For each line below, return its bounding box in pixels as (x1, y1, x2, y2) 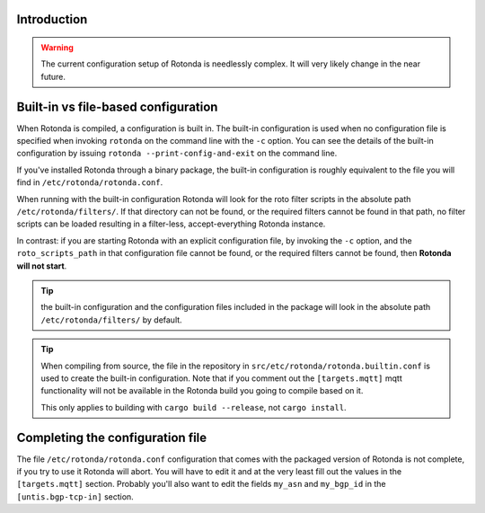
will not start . (16, 261, 67, 271)
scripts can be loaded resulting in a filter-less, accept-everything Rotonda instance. (16, 218, 326, 229)
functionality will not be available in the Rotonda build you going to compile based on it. (40, 385, 364, 396)
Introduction (16, 12, 88, 27)
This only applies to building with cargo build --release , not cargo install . (40, 402, 347, 412)
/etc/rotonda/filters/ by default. (40, 314, 183, 325)
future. (40, 71, 66, 82)
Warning (40, 42, 74, 53)
